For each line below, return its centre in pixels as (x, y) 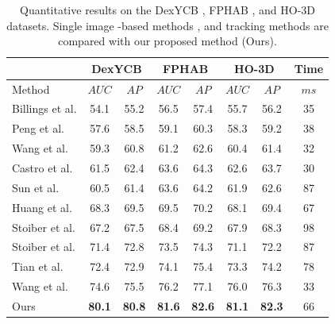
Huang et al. (42, 207)
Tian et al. (38, 266)
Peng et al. (38, 128)
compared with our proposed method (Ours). (167, 41)
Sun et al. (36, 187)
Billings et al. (44, 108)
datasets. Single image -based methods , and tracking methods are (167, 25)
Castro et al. (42, 168)
